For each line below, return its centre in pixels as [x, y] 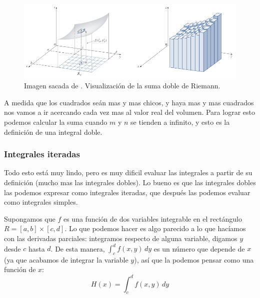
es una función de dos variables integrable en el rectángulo [152, 218]
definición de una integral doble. [53, 132]
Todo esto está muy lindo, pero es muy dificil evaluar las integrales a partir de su [128, 172]
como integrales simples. [41, 202]
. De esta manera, [78, 248]
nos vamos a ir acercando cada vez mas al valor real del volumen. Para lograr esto [129, 112]
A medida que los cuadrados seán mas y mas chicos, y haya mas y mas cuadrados [129, 102]
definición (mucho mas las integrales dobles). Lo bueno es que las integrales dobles [130, 182]
